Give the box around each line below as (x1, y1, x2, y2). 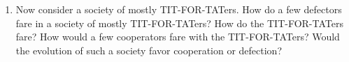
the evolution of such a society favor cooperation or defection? (15, 42, 283, 57)
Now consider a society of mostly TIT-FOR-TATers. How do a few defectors (15, 2, 342, 16)
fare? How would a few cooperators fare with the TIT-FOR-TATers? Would (15, 29, 340, 44)
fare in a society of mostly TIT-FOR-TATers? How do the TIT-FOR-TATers (15, 15, 343, 30)
